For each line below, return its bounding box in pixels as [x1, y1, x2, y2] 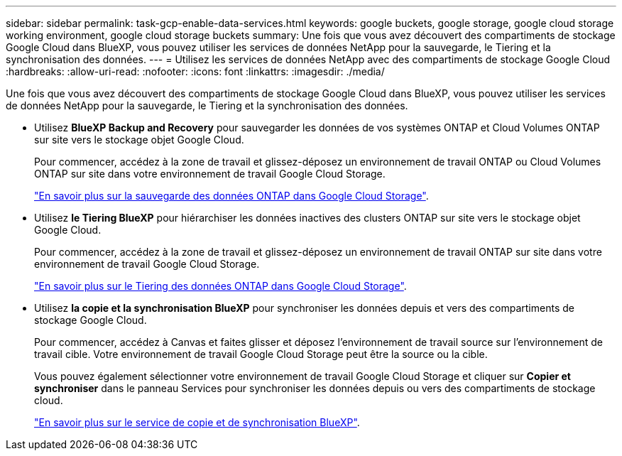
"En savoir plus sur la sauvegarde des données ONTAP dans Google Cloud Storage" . [34, 190, 429, 202]
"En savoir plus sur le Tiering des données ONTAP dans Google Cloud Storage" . [34, 280, 407, 292]
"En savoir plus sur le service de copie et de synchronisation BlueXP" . [34, 416, 360, 428]
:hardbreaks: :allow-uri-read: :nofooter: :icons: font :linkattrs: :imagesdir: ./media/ [6, 65, 385, 77]
